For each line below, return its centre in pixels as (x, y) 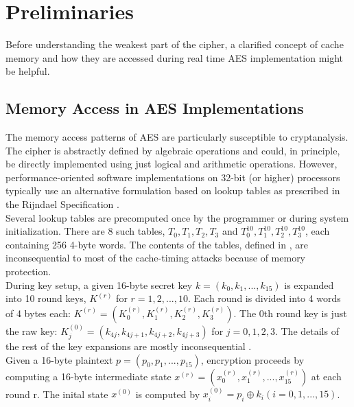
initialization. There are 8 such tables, (85, 231)
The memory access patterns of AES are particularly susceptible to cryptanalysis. (177, 137)
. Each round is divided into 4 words (264, 298)
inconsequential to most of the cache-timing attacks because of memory (156, 258)
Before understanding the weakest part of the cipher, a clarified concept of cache (175, 44)
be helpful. (28, 71)
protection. (28, 271)
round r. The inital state (57, 394)
